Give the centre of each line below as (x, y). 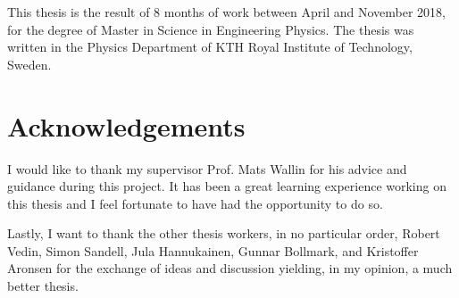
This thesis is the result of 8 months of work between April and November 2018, (226, 12)
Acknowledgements (126, 125)
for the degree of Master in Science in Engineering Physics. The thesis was (211, 29)
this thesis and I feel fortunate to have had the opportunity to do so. (195, 203)
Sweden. (29, 64)
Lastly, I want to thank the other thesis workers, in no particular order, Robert (224, 233)
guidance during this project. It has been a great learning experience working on (227, 186)
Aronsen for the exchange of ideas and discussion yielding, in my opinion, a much (230, 268)
